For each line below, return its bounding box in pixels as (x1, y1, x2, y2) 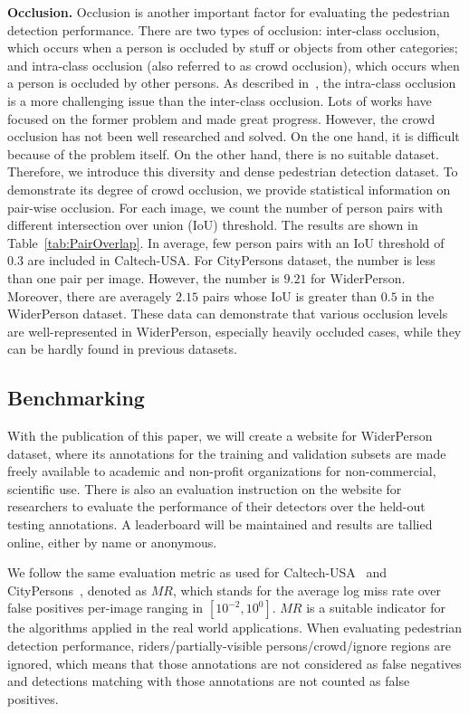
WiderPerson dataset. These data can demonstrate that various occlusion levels (7, 304, 448, 323)
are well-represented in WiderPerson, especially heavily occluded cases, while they (7, 321, 462, 340)
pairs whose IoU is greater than (202, 286, 378, 305)
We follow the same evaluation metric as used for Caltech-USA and (7, 563, 388, 582)
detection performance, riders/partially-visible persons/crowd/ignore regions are (7, 636, 452, 655)
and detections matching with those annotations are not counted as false (7, 671, 410, 690)
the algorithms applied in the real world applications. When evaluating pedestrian (7, 618, 463, 637)
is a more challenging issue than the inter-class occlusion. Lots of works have (7, 90, 432, 109)
